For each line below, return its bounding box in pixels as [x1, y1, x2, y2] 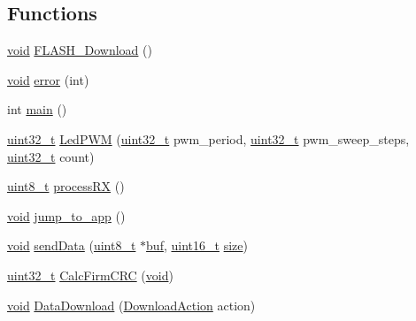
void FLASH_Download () [7, 41, 152, 59]
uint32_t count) [7, 147, 95, 165]
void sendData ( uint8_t [7, 236, 136, 255]
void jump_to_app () [7, 206, 126, 225]
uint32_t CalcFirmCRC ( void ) [7, 265, 173, 284]
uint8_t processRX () [7, 177, 125, 195]
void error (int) [7, 70, 89, 88]
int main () [7, 100, 67, 118]
